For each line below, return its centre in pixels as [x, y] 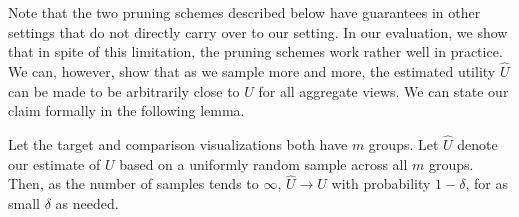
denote [477, 144]
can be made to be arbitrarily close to [124, 90]
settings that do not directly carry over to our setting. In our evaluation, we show [258, 31]
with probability [381, 183]
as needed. [87, 203]
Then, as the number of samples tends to [133, 183]
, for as [486, 183]
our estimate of [54, 163]
